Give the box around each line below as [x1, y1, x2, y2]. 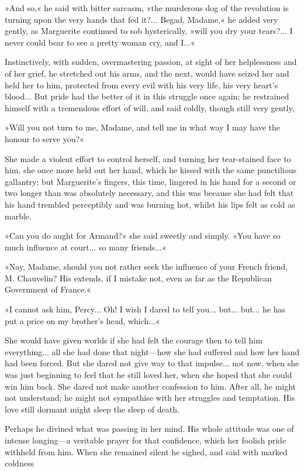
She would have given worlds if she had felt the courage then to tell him [5, 334, 262, 346]
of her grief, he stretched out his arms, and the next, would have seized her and [5, 67, 289, 79]
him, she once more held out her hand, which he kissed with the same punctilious [5, 164, 296, 176]
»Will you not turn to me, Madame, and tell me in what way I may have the [5, 121, 280, 133]
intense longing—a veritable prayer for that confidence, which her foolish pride [5, 434, 286, 446]
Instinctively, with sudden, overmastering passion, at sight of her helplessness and [5, 56, 297, 68]
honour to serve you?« [5, 132, 84, 145]
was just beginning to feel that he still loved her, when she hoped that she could [5, 369, 292, 381]
